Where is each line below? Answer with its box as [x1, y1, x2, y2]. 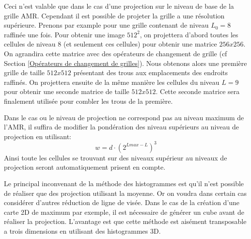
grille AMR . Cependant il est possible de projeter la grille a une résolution [4, 10, 225, 20]
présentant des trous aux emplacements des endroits [73, 67, 228, 78]
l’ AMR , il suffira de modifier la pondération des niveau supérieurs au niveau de [4, 122, 239, 132]
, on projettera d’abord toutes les [140, 29, 238, 39]
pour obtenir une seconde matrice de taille [4, 86, 129, 96]
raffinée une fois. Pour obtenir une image [4, 29, 125, 39]
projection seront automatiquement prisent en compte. [4, 162, 166, 172]
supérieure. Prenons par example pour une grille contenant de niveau [4, 20, 209, 30]
